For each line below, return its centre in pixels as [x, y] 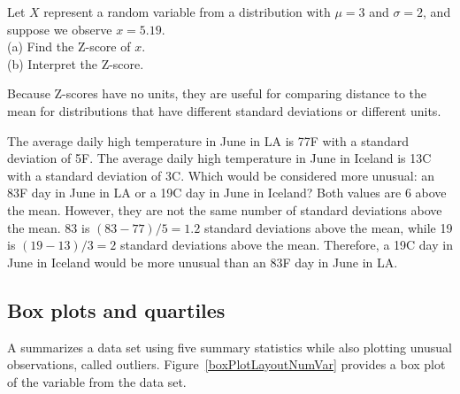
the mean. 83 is [49, 227]
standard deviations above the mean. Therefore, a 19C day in [286, 245]
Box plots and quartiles [116, 309]
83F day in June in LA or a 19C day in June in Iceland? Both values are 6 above [227, 193]
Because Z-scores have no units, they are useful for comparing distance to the [217, 93]
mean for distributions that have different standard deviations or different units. [224, 110]
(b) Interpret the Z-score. [76, 63]
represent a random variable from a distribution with [187, 12]
